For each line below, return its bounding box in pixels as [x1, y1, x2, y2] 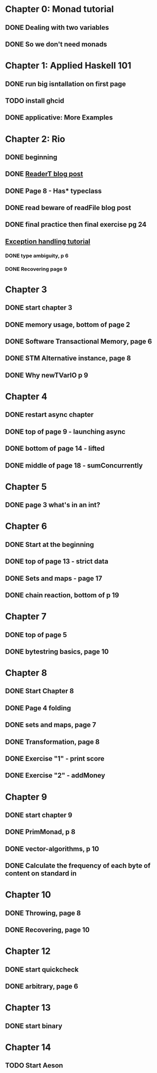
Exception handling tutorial [5, 237, 91, 246]
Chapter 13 [5, 1002, 51, 1013]
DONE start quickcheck [5, 965, 79, 974]
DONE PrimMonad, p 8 [5, 828, 76, 836]
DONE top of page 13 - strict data [5, 557, 108, 566]
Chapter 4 [5, 391, 48, 402]
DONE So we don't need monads [5, 40, 107, 48]
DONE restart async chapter [5, 410, 94, 419]
